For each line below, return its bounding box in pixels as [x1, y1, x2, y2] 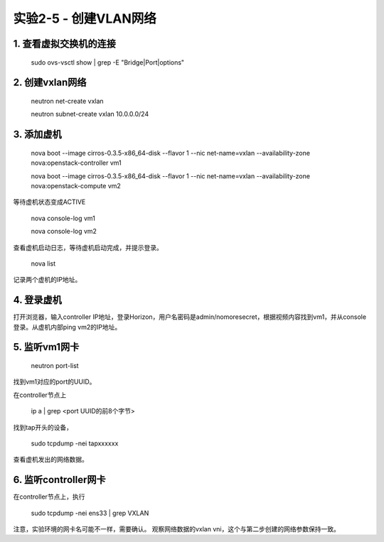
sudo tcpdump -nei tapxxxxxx [31, 439, 119, 448]
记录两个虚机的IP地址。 [13, 276, 82, 284]
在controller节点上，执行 [13, 492, 85, 501]
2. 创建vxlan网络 [13, 77, 87, 89]
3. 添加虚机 [13, 129, 62, 141]
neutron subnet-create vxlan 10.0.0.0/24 [31, 110, 149, 119]
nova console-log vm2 [31, 227, 97, 236]
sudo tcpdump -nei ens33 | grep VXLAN [31, 509, 149, 517]
